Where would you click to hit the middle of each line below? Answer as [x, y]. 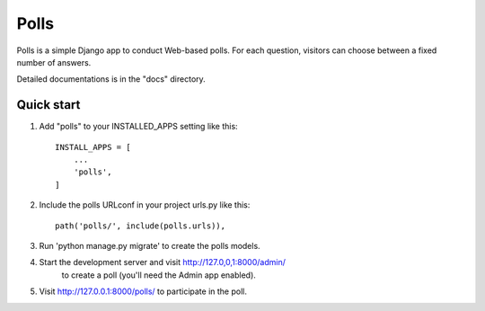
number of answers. [54, 62]
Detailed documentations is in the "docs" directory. [111, 79]
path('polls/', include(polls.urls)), [141, 226]
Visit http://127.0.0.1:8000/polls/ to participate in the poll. [143, 291]
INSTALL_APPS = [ [93, 147]
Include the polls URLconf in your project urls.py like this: [145, 205]
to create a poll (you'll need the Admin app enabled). [159, 275]
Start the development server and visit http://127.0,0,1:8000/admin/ [163, 262]
